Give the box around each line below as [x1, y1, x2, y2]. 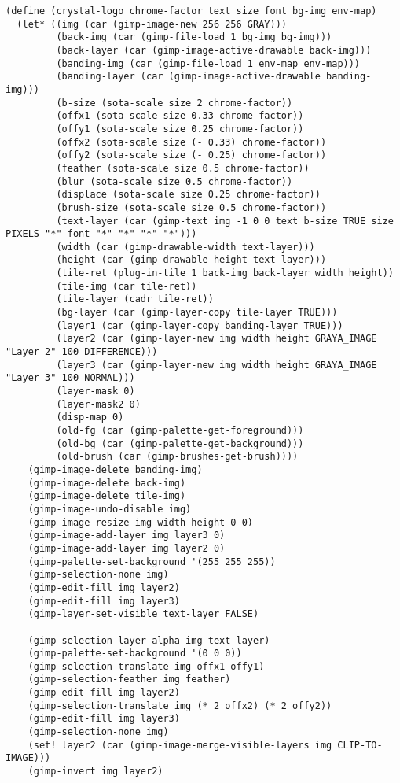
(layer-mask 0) [56, 386, 135, 397]
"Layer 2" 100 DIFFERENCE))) [6, 346, 158, 358]
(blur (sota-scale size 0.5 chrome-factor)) [56, 175, 293, 187]
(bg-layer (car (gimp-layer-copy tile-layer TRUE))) [56, 307, 338, 319]
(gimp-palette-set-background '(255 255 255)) [28, 556, 276, 567]
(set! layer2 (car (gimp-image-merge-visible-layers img [28, 739, 332, 751]
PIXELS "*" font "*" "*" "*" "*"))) [6, 228, 197, 240]
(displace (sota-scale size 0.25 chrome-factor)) [56, 189, 321, 201]
